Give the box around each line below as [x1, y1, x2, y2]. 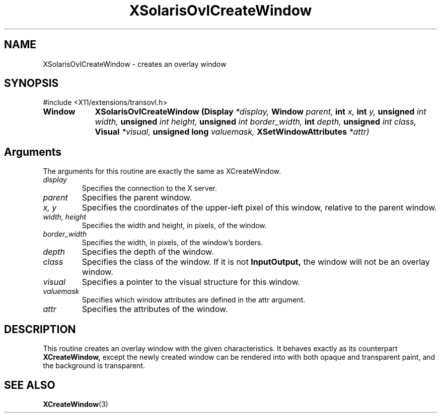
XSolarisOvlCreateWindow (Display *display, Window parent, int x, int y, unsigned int [95, 107, 426, 117]
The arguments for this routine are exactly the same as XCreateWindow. [43, 167, 281, 176]
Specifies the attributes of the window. [82, 304, 228, 315]
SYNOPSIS [4, 77, 59, 90]
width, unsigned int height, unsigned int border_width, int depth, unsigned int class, [95, 117, 417, 127]
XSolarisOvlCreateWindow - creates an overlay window [43, 59, 227, 68]
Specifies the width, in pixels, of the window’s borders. [82, 238, 263, 247]
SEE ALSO [4, 378, 55, 391]
